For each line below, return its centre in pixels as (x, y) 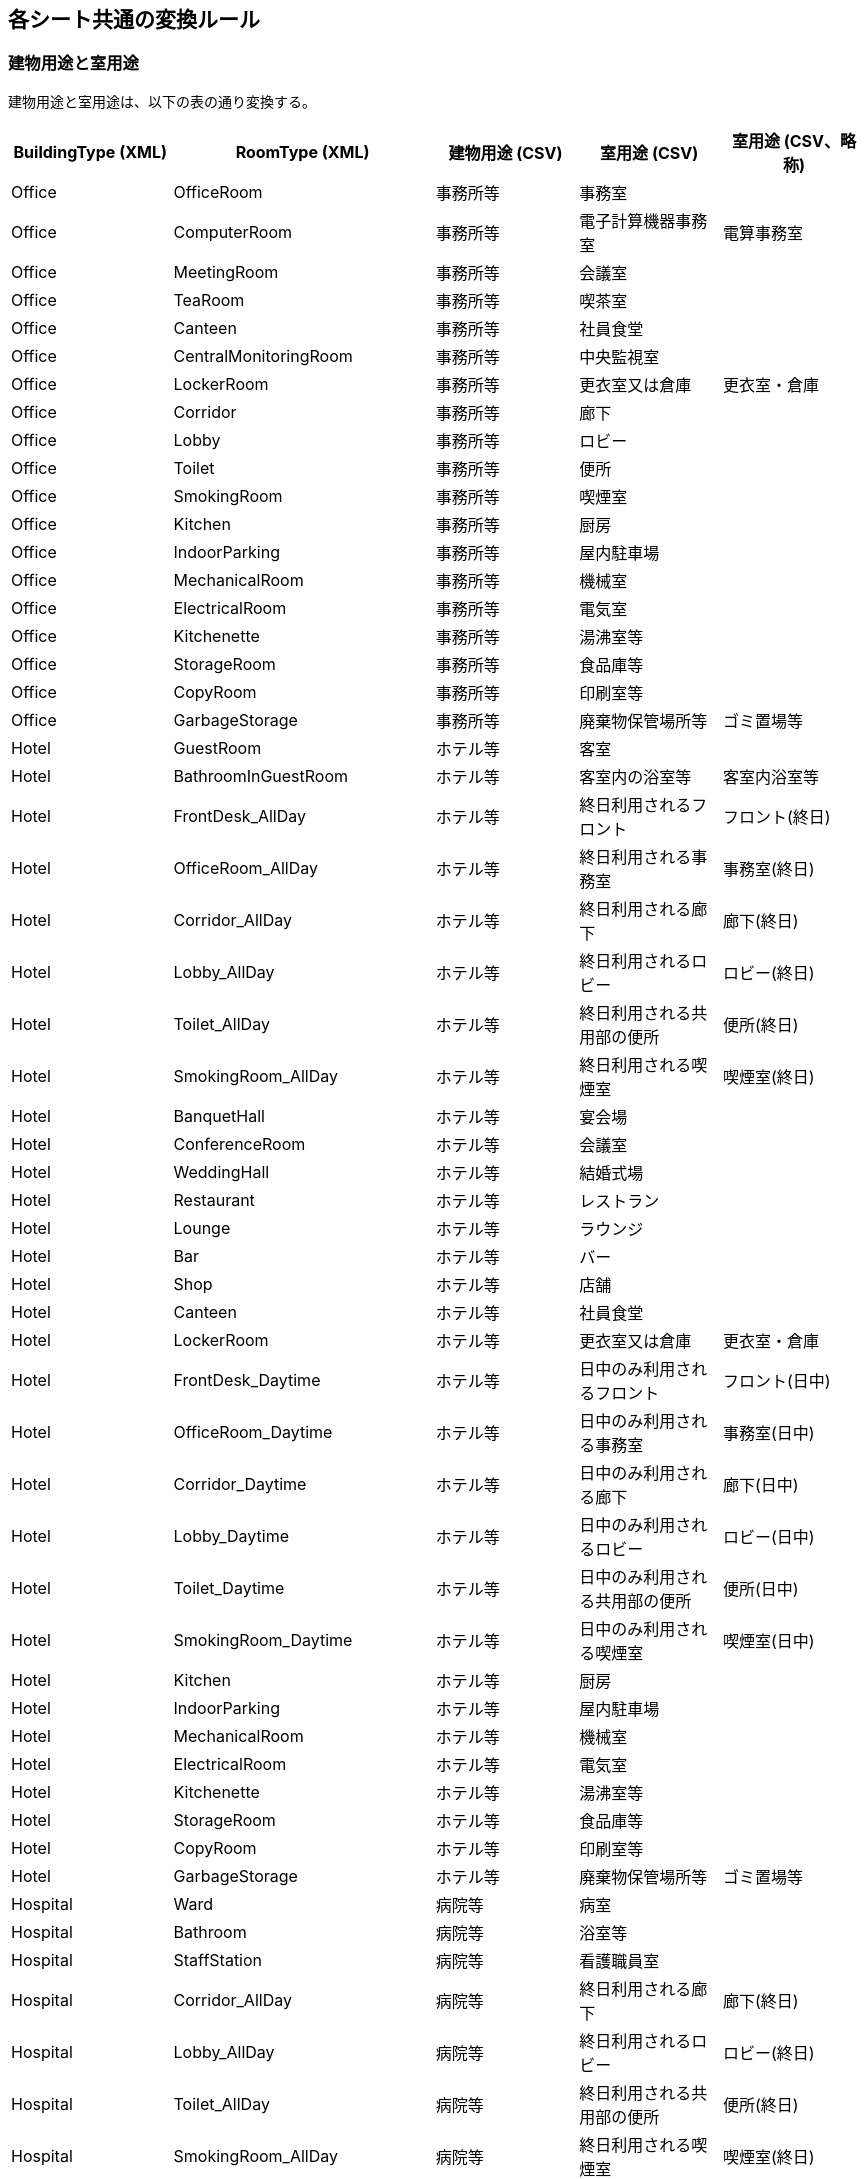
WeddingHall (221, 1171)
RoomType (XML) (302, 151)
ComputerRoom (233, 231)
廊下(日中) (761, 1484)
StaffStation (218, 1959)
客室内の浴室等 (635, 776)
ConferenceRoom (239, 1143)
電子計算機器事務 (643, 220)
